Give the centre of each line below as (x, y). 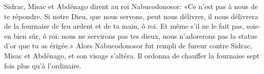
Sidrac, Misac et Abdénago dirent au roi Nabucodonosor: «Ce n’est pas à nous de (131, 6)
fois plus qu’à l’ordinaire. (43, 65)
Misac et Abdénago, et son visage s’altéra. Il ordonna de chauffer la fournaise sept (132, 55)
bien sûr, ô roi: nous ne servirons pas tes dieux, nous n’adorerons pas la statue (136, 35)
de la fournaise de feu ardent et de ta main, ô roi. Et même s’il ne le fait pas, (124, 26)
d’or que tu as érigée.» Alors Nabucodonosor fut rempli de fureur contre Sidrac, (128, 46)
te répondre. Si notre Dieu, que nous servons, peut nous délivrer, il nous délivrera (131, 16)
